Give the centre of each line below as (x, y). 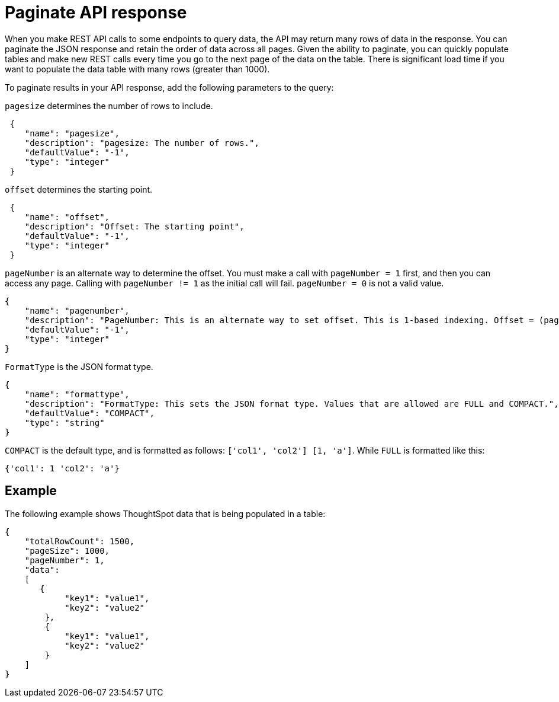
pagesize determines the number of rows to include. (109, 106)
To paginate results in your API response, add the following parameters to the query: (169, 87)
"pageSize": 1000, (67, 551)
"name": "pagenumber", (77, 310)
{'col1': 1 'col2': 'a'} (62, 468)
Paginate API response (96, 12)
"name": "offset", (67, 217)
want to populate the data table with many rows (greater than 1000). (137, 69)
